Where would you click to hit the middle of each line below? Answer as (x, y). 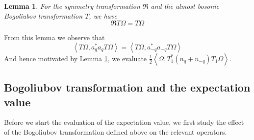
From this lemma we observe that (54, 37)
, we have (103, 15)
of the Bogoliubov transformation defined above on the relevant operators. (115, 131)
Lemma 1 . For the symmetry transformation (72, 6)
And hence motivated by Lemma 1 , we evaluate (76, 58)
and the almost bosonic (185, 6)
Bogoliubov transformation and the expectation (127, 87)
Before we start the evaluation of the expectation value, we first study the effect (124, 122)
